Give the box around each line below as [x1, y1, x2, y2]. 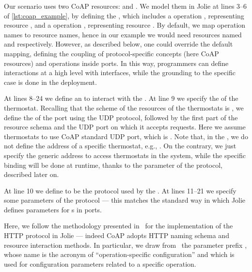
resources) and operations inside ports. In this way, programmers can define [4, 58, 229, 68]
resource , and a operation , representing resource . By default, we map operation [4, 20, 246, 30]
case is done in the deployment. [4, 77, 97, 87]
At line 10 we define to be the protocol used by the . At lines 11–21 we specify [4, 185, 236, 195]
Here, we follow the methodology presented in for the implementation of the [4, 221, 233, 231]
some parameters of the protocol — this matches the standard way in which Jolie [4, 195, 246, 205]
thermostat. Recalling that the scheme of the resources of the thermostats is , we [4, 102, 244, 112]
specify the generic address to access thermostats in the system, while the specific [4, 150, 246, 160]
